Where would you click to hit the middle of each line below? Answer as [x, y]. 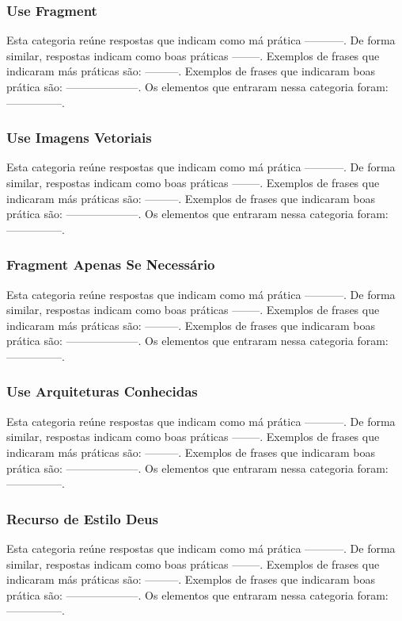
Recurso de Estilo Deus [82, 518]
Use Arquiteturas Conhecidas [102, 391]
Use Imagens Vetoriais [79, 138]
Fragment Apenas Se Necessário [111, 264]
